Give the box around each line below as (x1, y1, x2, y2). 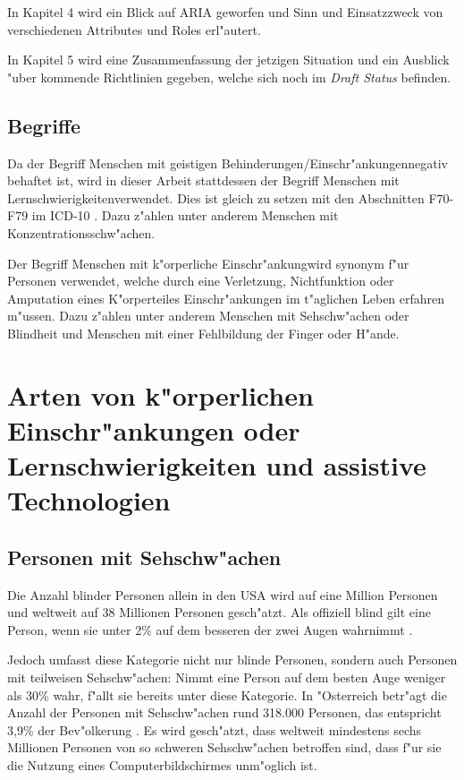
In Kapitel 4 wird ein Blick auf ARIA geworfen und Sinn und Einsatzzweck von (7, 3, 443, 21)
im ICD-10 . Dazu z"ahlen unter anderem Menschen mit (31, 206, 339, 225)
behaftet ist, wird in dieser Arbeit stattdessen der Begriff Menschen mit (7, 171, 400, 190)
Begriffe (7, 111, 81, 139)
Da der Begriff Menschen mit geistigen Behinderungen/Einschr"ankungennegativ (7, 153, 448, 172)
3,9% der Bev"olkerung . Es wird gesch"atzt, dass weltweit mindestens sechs (7, 720, 422, 739)
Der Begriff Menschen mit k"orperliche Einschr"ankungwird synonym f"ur (7, 253, 409, 272)
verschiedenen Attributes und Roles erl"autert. (7, 20, 261, 39)
